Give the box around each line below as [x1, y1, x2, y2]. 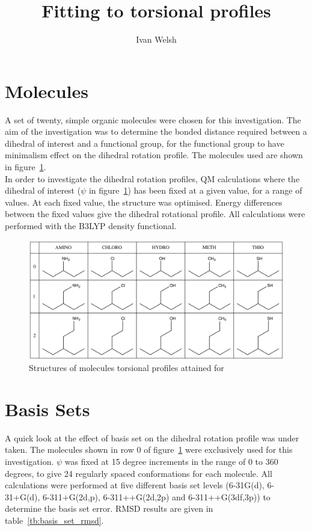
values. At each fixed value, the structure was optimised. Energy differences [5, 195, 283, 208]
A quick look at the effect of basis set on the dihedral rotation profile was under [5, 431, 299, 444]
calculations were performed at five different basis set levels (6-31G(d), [5, 479, 265, 491]
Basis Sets [5, 396, 90, 421]
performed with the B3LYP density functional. [5, 219, 177, 232]
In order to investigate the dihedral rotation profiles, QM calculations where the [5, 172, 300, 185]
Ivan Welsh [136, 33, 177, 46]
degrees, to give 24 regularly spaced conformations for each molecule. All [5, 467, 272, 479]
